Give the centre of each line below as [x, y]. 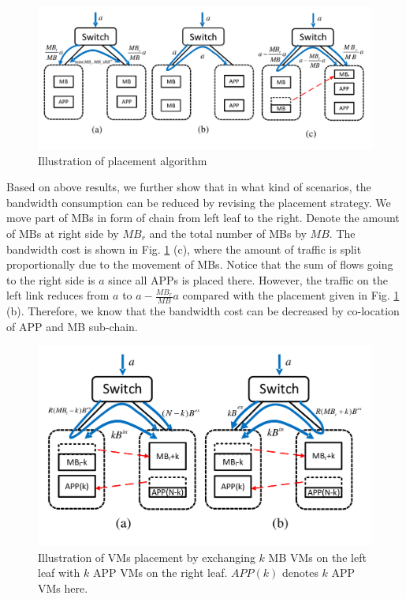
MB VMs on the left [317, 557]
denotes [300, 573]
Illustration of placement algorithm [123, 160]
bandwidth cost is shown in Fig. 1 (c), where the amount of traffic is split [184, 249]
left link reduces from [58, 295]
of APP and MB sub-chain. [72, 326]
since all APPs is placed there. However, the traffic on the [248, 279]
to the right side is [51, 279]
